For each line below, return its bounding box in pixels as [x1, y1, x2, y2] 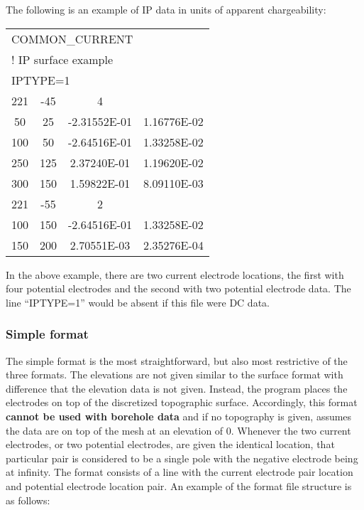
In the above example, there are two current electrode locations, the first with [6, 267, 344, 282]
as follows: [6, 492, 50, 507]
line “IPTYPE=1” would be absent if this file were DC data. [6, 294, 270, 309]
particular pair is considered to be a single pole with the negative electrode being [6, 450, 358, 465]
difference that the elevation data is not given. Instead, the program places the [6, 381, 348, 395]
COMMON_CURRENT [11, 30, 133, 47]
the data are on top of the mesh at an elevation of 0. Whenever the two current [6, 423, 351, 437]
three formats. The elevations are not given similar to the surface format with [6, 367, 343, 382]
